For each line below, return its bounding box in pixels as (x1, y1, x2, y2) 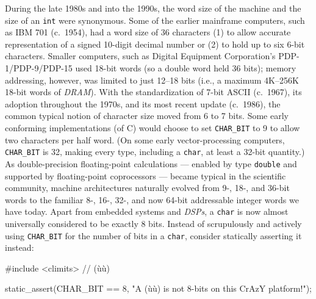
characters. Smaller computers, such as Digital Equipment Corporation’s (5, 49, 276, 62)
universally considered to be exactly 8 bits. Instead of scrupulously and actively (5, 217, 302, 229)
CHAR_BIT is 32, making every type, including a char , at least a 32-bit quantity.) (5, 145, 305, 158)
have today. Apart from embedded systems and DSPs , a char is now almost (5, 205, 289, 218)
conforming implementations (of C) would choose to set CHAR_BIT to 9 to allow (5, 121, 300, 134)
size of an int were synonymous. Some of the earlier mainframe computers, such (5, 13, 305, 26)
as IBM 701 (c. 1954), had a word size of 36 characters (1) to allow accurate (5, 26, 291, 38)
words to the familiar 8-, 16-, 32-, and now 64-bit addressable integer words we (5, 193, 299, 206)
